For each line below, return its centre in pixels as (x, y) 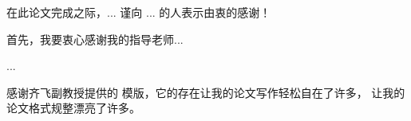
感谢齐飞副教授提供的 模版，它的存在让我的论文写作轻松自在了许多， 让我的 (206, 92)
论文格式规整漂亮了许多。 (73, 108)
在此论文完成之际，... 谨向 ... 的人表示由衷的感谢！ (139, 12)
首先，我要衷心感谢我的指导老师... (95, 39)
